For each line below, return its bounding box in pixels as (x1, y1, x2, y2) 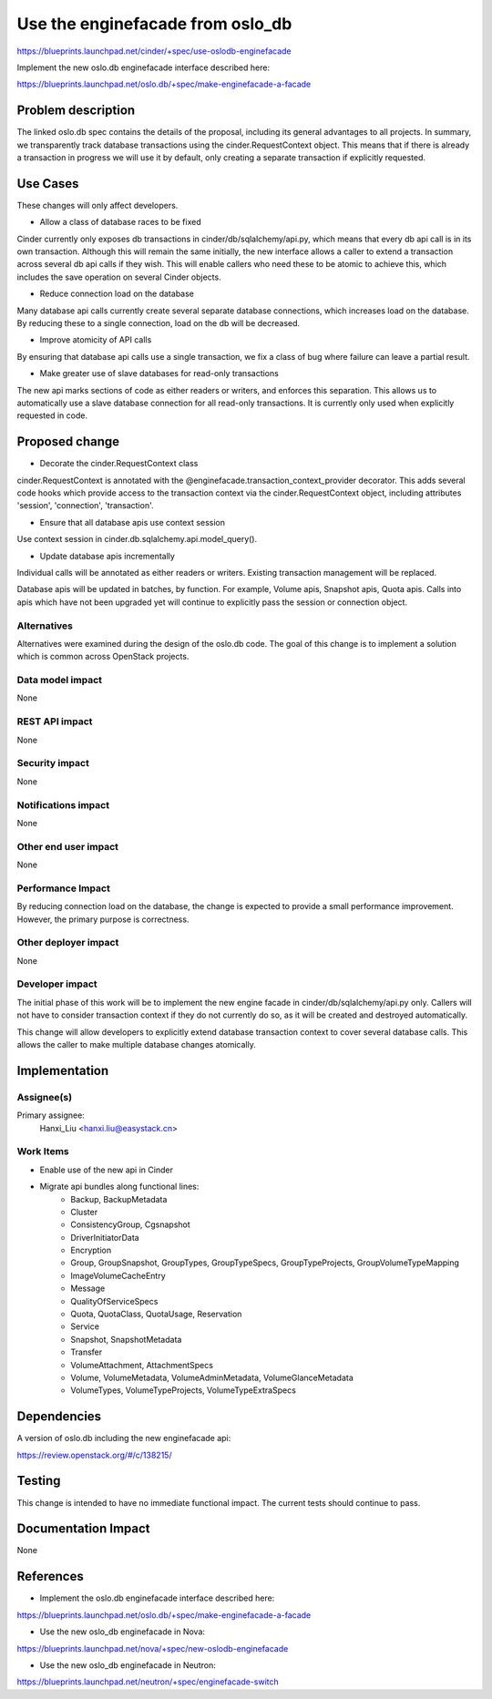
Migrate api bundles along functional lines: (39, 1181, 200, 1192)
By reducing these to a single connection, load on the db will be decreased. (16, 318, 301, 329)
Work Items (16, 1145, 69, 1158)
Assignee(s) (16, 1090, 73, 1103)
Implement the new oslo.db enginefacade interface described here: (16, 62, 271, 73)
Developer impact (16, 977, 97, 990)
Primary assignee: (16, 1110, 86, 1121)
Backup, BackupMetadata (70, 1193, 168, 1204)
